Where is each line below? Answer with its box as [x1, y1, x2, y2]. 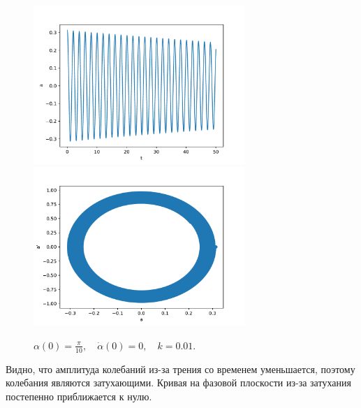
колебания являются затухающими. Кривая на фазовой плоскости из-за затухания [6, 375, 351, 390]
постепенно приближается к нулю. [6, 388, 152, 403]
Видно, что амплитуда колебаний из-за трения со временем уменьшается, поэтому [6, 361, 355, 376]
